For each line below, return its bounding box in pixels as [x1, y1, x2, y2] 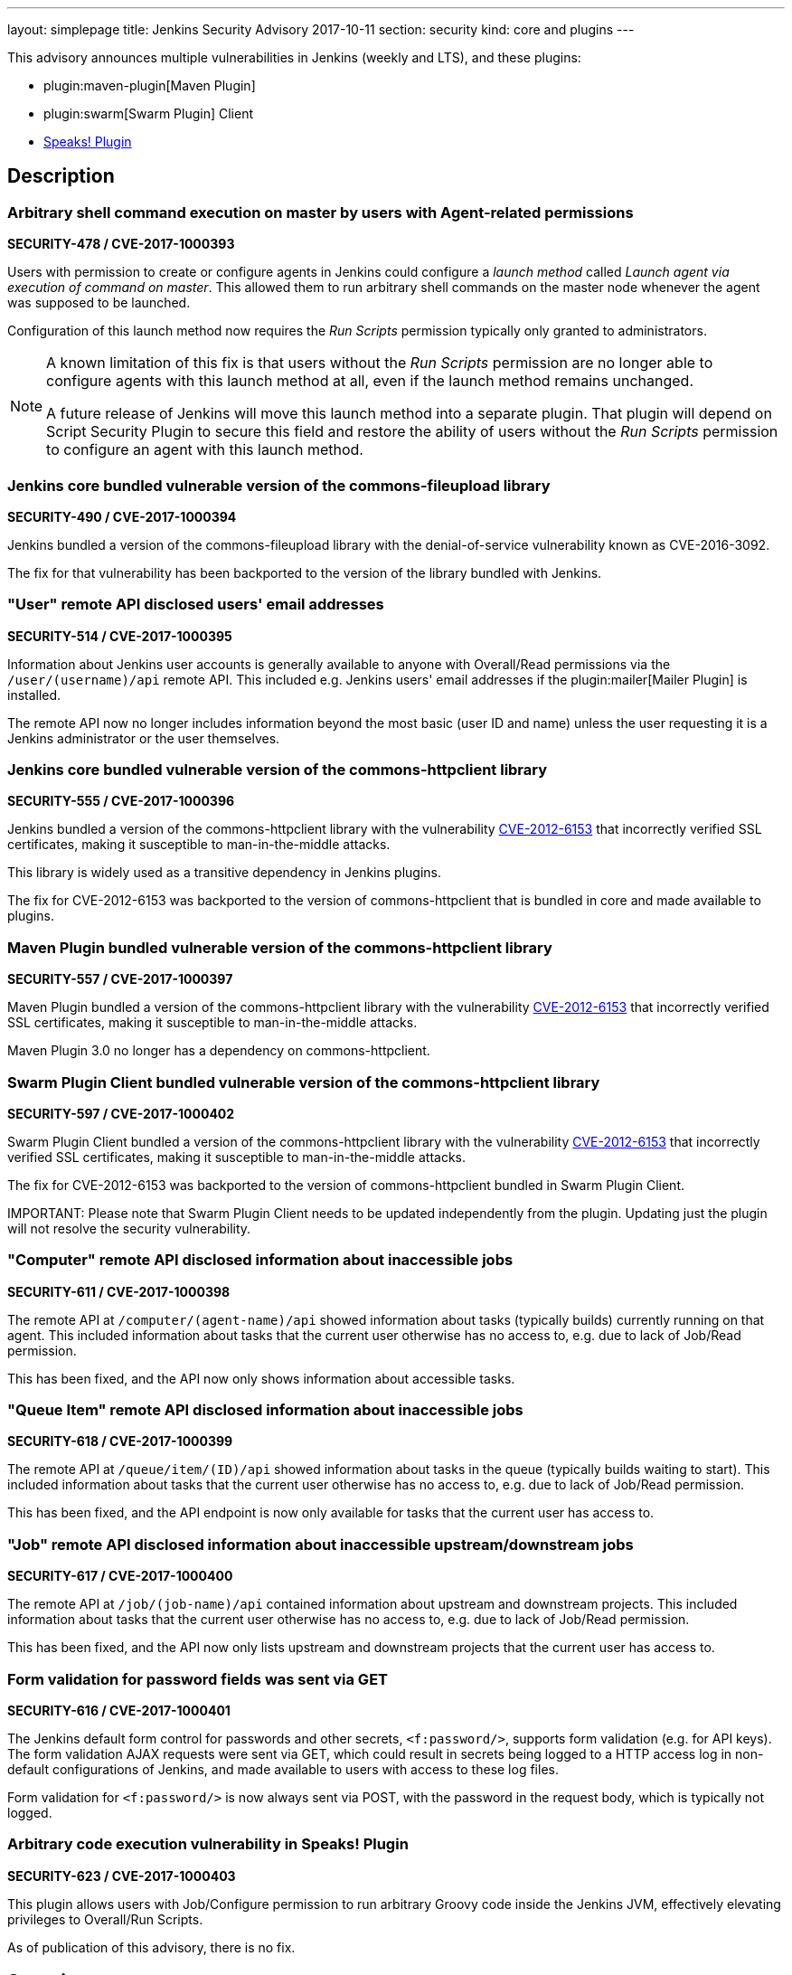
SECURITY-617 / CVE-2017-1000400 [7, 1568, 233, 1584]
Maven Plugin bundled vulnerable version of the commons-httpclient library [7, 938, 552, 957]
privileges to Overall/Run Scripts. [7, 1911, 203, 1927]
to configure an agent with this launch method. [46, 440, 363, 459]
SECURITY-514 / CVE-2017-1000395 [7, 628, 232, 644]
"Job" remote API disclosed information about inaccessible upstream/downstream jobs [7, 1535, 634, 1554]
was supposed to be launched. [7, 295, 191, 311]
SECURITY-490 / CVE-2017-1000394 [7, 508, 237, 524]
